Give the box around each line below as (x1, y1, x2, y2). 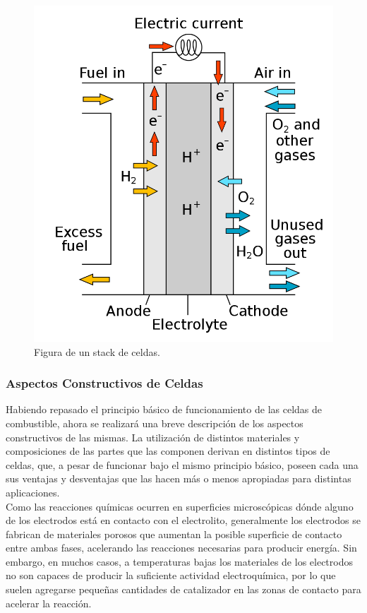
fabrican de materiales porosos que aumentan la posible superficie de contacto (6, 526, 342, 541)
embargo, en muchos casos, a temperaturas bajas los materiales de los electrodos (6, 554, 353, 569)
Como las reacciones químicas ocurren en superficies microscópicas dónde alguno (6, 499, 354, 513)
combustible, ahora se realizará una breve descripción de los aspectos (6, 415, 303, 430)
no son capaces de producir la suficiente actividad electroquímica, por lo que (6, 568, 336, 583)
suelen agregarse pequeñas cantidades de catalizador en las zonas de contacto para (6, 582, 361, 597)
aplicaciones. (6, 484, 60, 499)
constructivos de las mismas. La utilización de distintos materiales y (6, 429, 300, 444)
